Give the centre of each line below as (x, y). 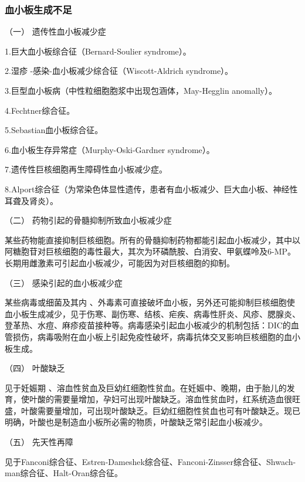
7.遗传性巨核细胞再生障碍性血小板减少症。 (86, 169)
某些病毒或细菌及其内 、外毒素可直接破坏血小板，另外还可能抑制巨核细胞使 (150, 302)
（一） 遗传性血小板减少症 (55, 31)
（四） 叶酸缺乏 (35, 368)
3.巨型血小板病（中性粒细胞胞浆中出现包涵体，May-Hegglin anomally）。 (141, 90)
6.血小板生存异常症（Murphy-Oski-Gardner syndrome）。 (110, 149)
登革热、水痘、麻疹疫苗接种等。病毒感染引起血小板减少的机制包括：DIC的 (148, 325)
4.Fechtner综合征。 (40, 110)
